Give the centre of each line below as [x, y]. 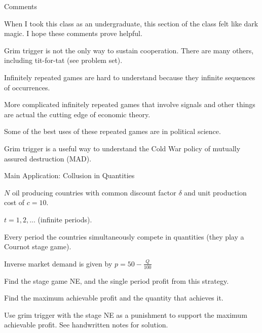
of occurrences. [27, 87]
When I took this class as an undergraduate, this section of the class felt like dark [131, 23]
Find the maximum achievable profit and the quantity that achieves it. [114, 298]
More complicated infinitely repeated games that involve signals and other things [130, 104]
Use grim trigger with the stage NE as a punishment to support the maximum [126, 314]
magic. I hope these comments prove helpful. [73, 33]
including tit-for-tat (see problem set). [63, 60]
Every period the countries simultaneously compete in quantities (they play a [124, 236]
